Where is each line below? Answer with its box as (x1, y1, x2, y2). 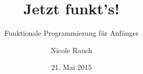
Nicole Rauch (51, 44, 92, 55)
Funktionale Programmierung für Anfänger (4, 28, 139, 38)
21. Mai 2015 (51, 62, 92, 72)
